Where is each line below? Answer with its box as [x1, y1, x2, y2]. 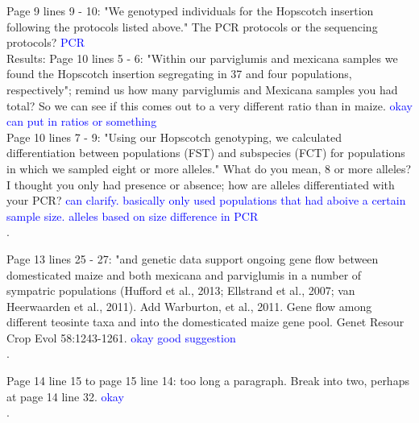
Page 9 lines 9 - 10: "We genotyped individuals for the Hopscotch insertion [6, 2, 374, 19]
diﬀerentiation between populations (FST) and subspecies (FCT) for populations [6, 144, 405, 161]
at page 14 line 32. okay [6, 388, 124, 404]
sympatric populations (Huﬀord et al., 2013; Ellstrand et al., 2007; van [6, 282, 355, 299]
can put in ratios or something [6, 113, 157, 130]
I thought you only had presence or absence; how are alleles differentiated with [6, 176, 395, 193]
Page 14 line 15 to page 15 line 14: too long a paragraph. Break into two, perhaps [6, 372, 409, 389]
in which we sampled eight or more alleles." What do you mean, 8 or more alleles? [6, 160, 412, 176]
